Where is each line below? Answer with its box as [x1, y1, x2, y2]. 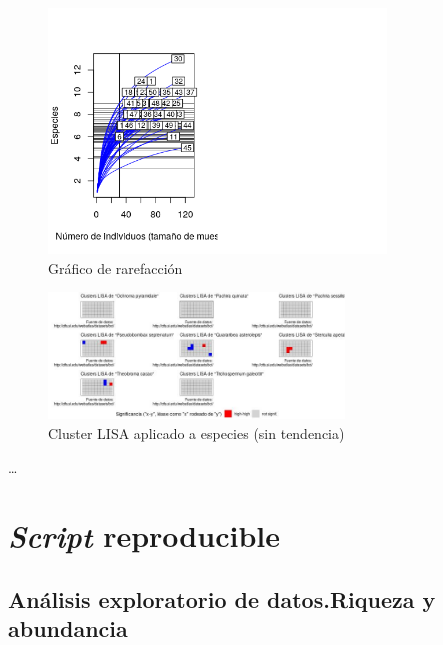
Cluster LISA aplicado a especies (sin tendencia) [48, 422, 345, 443]
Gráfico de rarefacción [48, 257, 183, 278]
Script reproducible [8, 515, 280, 557]
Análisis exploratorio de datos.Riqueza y [8, 583, 436, 614]
